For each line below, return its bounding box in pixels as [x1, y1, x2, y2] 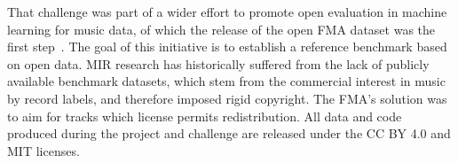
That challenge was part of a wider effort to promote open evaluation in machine [7, 3, 447, 20]
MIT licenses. [7, 141, 80, 159]
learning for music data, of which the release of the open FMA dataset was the [7, 19, 436, 38]
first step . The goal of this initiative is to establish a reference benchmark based [7, 37, 447, 56]
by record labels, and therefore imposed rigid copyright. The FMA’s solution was [7, 89, 447, 107]
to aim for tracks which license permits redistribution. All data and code [7, 106, 402, 125]
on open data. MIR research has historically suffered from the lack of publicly [7, 54, 430, 73]
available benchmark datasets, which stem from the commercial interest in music [7, 72, 446, 90]
